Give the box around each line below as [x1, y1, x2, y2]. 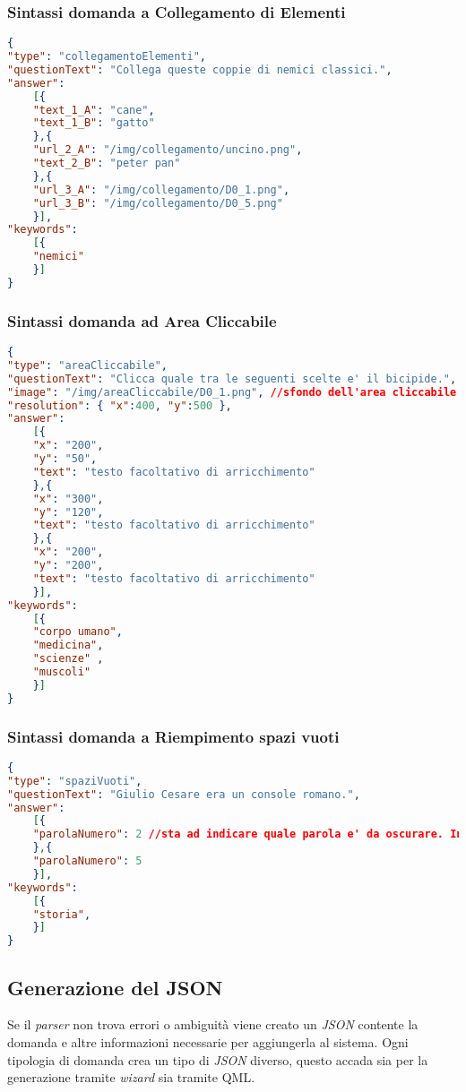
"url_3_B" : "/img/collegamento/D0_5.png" [32, 196, 283, 210]
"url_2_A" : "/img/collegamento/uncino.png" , [32, 143, 303, 157]
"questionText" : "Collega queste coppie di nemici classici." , [7, 63, 393, 76]
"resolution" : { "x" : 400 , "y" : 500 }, [7, 399, 232, 412]
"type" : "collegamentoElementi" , [7, 50, 206, 64]
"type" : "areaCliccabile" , [7, 358, 168, 372]
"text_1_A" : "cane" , [32, 103, 155, 116]
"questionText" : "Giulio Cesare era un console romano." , [7, 787, 360, 801]
